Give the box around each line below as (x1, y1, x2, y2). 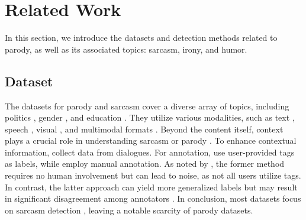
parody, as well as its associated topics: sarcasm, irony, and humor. (5, 43, 247, 55)
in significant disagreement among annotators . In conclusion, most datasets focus (5, 192, 301, 205)
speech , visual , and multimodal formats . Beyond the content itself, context (5, 122, 284, 135)
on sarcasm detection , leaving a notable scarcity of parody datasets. (5, 203, 253, 216)
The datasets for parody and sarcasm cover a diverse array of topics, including (5, 99, 289, 112)
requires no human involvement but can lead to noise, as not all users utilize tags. (5, 169, 301, 182)
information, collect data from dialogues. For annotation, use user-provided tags (5, 145, 295, 158)
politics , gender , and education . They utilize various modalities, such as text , (5, 111, 295, 124)
